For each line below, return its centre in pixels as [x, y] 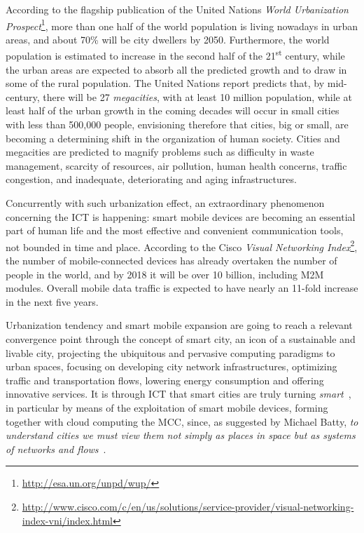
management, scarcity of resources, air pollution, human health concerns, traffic [176, 165]
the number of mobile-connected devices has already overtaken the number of [171, 261]
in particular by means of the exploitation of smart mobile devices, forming [167, 407]
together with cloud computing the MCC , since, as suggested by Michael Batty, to [182, 421]
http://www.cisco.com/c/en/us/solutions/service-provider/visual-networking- [188, 506]
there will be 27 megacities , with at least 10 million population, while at [197, 96]
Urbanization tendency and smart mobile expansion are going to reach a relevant [179, 325]
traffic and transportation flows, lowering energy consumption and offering [165, 380]
